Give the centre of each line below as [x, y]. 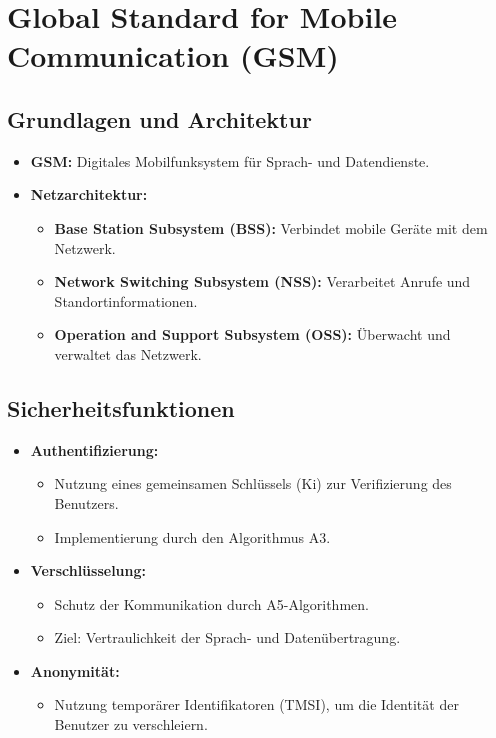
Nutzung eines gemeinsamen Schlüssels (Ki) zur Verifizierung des [253, 483]
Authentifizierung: [94, 449]
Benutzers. [86, 502]
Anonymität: [75, 670]
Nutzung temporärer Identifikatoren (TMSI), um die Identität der [256, 704]
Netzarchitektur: [89, 194]
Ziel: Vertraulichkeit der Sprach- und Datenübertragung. [227, 637]
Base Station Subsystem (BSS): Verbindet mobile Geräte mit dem [271, 227]
